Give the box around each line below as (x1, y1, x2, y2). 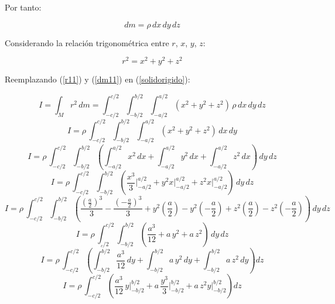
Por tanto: (5, 1, 42, 13)
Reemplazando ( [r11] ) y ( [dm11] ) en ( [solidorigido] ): (5, 73, 190, 85)
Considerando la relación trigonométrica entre (5, 36, 169, 49)
